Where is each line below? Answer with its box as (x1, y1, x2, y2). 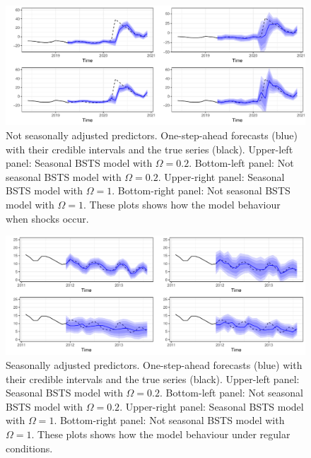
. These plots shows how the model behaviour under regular (31, 427, 291, 441)
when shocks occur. (6, 211, 89, 225)
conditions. (6, 440, 53, 455)
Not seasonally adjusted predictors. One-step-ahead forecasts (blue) (6, 127, 298, 142)
